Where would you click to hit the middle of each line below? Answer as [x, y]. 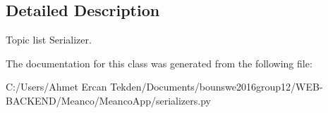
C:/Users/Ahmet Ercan [56, 87]
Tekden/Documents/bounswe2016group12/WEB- [217, 87]
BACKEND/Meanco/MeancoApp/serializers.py [108, 100]
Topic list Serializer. [49, 40]
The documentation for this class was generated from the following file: [159, 63]
